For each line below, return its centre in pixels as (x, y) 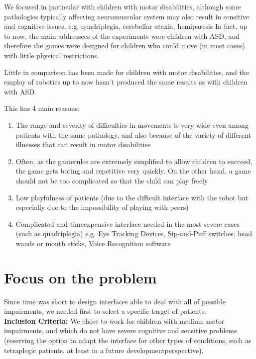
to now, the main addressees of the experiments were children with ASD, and (122, 36)
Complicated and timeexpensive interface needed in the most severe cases (128, 224)
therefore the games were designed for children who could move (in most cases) (125, 45)
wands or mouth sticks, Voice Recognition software (93, 243)
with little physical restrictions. (52, 55)
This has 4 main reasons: (42, 108)
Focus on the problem (80, 277)
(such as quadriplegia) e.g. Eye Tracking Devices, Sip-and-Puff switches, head (134, 233)
